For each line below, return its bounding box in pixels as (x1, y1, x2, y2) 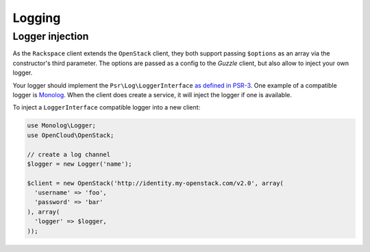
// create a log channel (27, 151, 111, 158)
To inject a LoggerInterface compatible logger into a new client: (12, 103, 201, 112)
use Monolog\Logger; (27, 122, 96, 129)
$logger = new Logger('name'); (27, 160, 133, 168)
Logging (12, 10, 61, 25)
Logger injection (12, 30, 89, 42)
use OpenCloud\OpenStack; (27, 131, 114, 139)
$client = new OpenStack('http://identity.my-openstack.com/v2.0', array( (27, 179, 284, 187)
